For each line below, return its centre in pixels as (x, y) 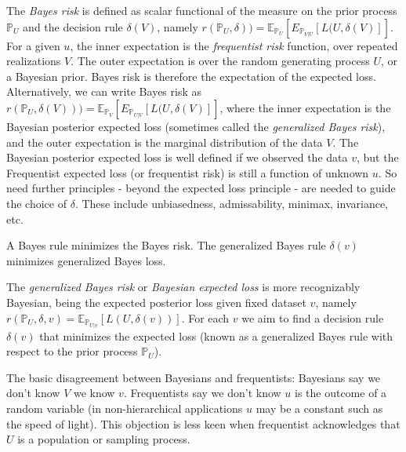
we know (94, 393)
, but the (377, 157)
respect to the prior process (72, 351)
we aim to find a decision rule (313, 317)
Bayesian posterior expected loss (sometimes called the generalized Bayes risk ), (196, 126)
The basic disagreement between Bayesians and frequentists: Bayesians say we (194, 377)
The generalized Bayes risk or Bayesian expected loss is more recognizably (183, 287)
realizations (34, 61)
